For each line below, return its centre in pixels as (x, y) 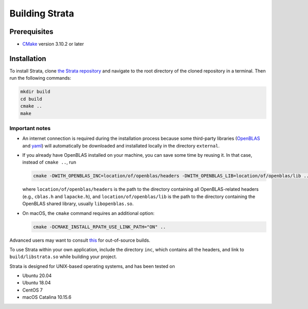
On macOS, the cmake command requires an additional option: (89, 213)
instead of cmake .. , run (49, 162)
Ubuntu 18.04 (36, 283)
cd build (31, 99)
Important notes (30, 128)
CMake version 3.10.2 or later (53, 44)
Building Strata (42, 13)
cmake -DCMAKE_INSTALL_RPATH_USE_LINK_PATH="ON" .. (100, 227)
